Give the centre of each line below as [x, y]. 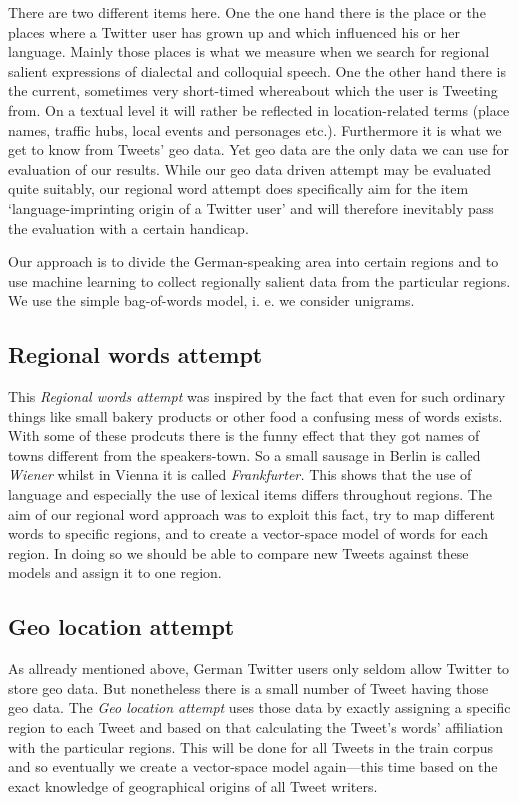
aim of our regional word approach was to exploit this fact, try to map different [251, 513]
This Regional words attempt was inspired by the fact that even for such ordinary [257, 396]
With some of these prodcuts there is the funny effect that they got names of [244, 435]
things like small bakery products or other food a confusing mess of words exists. [255, 415]
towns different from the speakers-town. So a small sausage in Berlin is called [244, 454]
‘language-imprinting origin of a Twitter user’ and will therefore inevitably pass [251, 207]
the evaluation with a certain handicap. [128, 227]
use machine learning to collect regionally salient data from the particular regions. [259, 280]
